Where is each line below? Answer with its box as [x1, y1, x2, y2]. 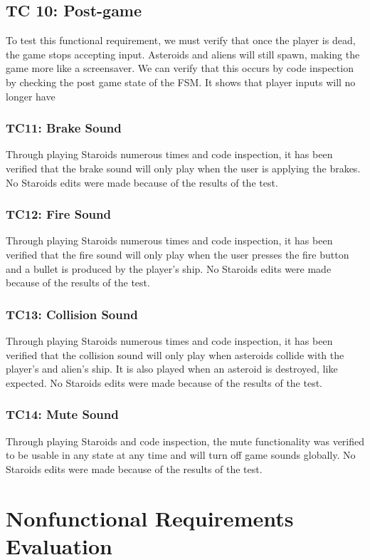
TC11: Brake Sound [6, 119, 122, 137]
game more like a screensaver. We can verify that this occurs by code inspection [6, 61, 354, 76]
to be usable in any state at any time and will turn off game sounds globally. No [6, 447, 356, 462]
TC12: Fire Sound [6, 205, 111, 223]
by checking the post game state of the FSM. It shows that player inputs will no [6, 74, 356, 89]
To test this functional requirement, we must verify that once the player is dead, [6, 33, 356, 48]
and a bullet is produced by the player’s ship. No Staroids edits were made [6, 261, 332, 276]
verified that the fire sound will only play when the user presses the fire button [6, 247, 349, 261]
